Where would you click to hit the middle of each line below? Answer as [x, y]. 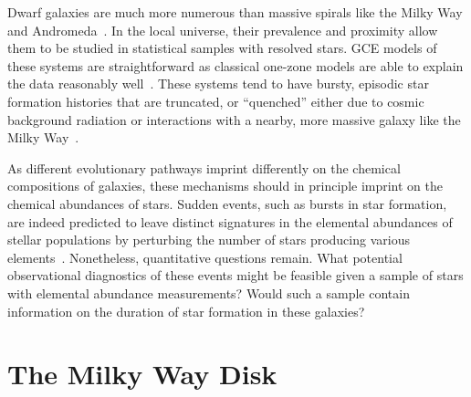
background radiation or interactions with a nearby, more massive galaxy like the [234, 119]
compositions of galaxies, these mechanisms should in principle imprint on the [225, 186]
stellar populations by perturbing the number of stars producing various [209, 240]
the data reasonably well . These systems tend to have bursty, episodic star [218, 84]
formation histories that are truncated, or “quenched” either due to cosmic [216, 101]
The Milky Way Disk [142, 374]
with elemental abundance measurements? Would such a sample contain [209, 293]
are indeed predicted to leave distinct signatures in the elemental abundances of [230, 221]
